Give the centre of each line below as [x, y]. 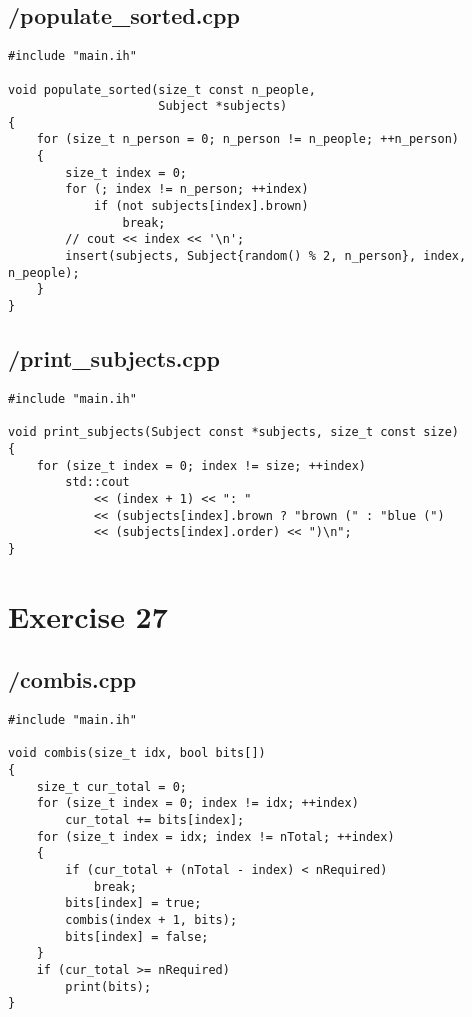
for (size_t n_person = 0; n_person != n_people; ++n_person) [248, 139]
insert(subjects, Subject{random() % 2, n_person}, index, [266, 256]
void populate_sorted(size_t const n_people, [162, 89]
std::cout [97, 482]
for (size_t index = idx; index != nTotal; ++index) [215, 836]
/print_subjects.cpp [114, 358]
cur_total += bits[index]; [155, 819]
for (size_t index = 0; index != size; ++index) [201, 465]
